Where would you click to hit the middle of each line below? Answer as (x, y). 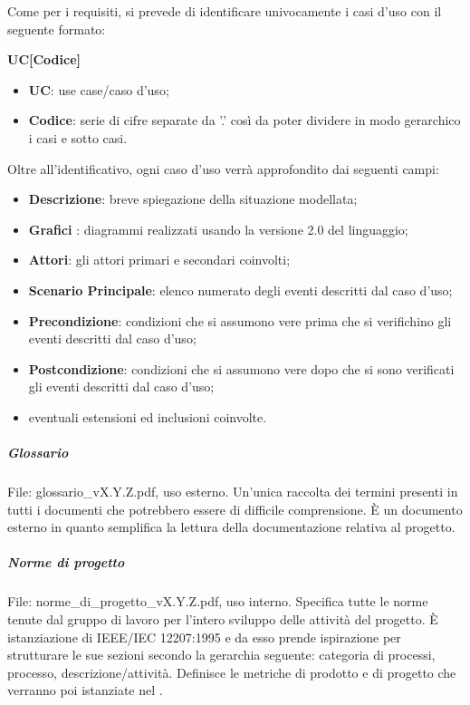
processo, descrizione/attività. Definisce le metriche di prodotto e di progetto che (232, 672)
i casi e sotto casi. (78, 137)
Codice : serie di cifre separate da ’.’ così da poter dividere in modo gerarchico (245, 120)
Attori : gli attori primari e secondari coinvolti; (159, 260)
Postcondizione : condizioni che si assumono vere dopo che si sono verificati (241, 368)
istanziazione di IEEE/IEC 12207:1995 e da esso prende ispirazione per (204, 637)
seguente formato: (57, 29)
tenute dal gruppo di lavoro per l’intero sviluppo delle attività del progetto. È (223, 619)
